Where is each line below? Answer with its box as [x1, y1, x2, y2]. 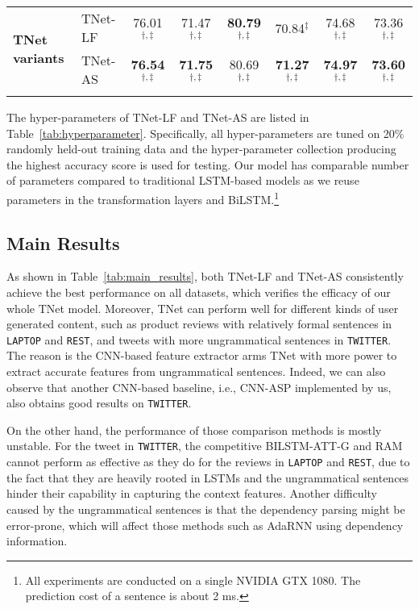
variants [13, 48, 64, 67]
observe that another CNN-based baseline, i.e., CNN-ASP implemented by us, [6, 378, 392, 395]
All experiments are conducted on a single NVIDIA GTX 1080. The [25, 571, 361, 588]
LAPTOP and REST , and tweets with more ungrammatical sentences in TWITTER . [6, 331, 392, 348]
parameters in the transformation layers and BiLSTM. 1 [6, 188, 280, 207]
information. [6, 532, 68, 549]
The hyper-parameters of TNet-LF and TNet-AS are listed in [6, 109, 309, 125]
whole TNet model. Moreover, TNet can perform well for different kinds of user [6, 299, 399, 316]
